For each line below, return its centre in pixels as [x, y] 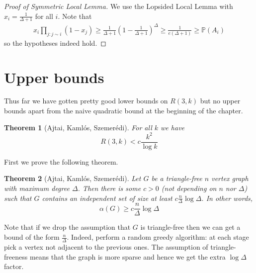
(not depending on [189, 188]
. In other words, [227, 198]
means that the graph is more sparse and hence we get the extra [128, 256]
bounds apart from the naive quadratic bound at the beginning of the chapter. [124, 111]
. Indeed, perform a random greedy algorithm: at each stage [158, 237]
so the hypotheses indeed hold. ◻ [55, 43]
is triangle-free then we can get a [190, 227]
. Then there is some [109, 188]
